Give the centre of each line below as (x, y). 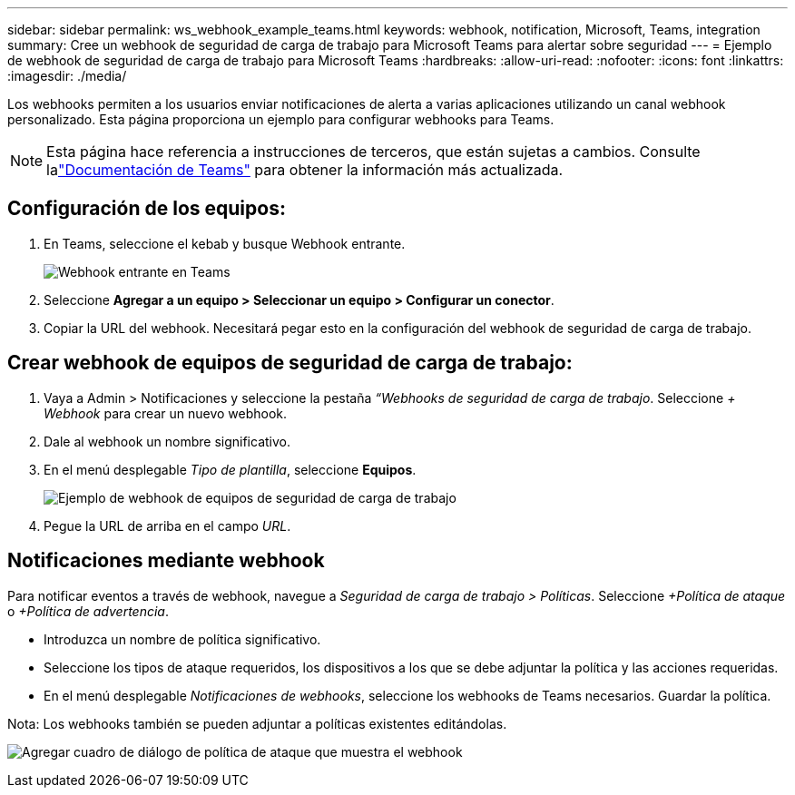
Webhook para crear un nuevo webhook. (166, 413)
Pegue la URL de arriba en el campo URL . (167, 525)
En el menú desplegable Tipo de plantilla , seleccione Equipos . (230, 469)
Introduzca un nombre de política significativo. (182, 639)
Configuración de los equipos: (147, 209)
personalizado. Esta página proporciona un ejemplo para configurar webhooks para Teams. (281, 119)
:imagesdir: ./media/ (67, 76)
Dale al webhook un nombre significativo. (167, 441)
